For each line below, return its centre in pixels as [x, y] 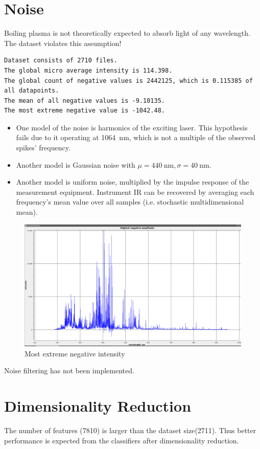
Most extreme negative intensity [75, 353]
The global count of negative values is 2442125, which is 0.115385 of [128, 81]
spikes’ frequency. [43, 148]
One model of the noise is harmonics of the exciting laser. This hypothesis [132, 127]
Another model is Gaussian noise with [76, 164]
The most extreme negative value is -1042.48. [85, 111]
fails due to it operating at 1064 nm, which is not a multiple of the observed [136, 137]
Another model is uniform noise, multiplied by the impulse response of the [133, 182]
